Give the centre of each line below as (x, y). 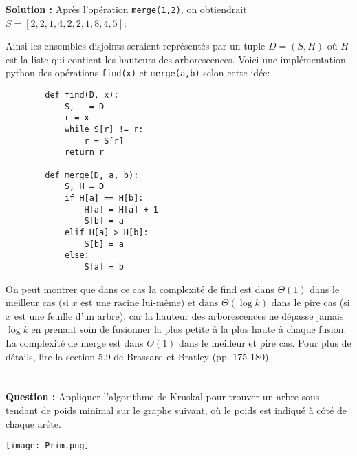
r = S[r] (104, 141)
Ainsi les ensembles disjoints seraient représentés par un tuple (136, 46)
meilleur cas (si (37, 302)
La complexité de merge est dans (75, 342)
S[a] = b (104, 267)
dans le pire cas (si (311, 302)
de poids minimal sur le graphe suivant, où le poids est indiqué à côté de (194, 410)
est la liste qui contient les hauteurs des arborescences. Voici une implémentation (176, 59)
